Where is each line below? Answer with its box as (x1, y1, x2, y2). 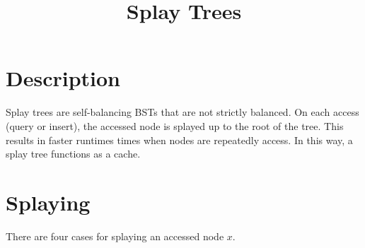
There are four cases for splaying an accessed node (6, 228, 224, 243)
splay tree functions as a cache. (6, 146, 141, 161)
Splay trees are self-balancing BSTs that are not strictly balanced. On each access (6, 105, 359, 119)
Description (6, 64, 121, 93)
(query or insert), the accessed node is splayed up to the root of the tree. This (6, 118, 344, 133)
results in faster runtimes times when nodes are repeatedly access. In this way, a (6, 132, 353, 147)
